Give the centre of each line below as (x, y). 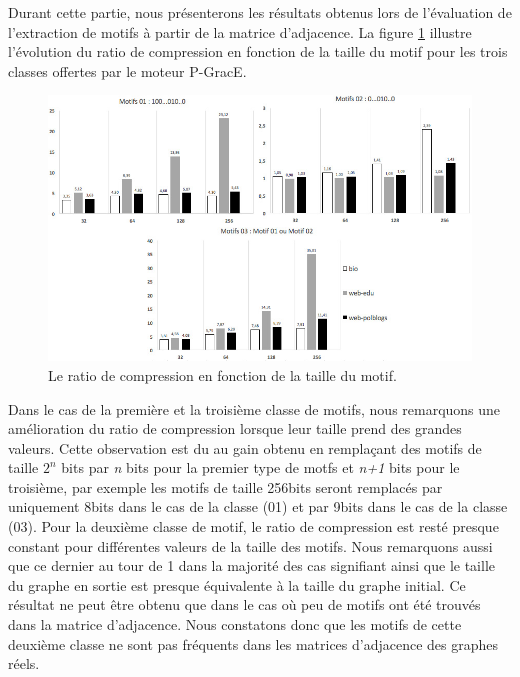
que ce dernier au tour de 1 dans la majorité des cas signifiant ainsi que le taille (252, 565)
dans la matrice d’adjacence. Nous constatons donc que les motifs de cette (235, 624)
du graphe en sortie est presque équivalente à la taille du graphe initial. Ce (237, 584)
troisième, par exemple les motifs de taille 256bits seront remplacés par (225, 486)
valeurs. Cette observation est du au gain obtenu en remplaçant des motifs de (245, 447)
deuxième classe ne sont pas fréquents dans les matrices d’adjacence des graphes (253, 643)
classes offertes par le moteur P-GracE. (127, 70)
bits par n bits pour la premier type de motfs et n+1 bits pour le (260, 467)
